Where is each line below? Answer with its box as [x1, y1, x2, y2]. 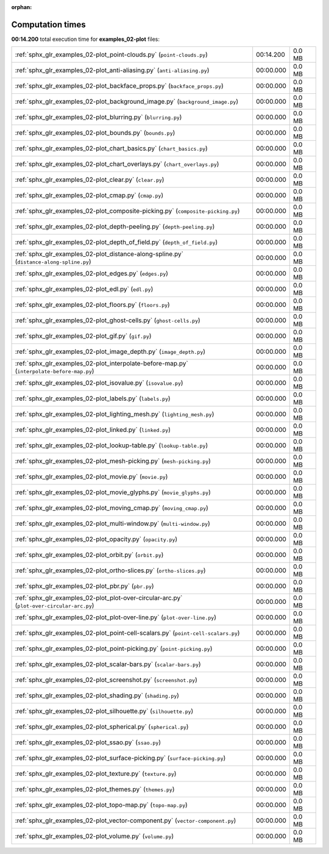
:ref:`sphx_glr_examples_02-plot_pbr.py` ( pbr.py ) [15, 582, 155, 590]
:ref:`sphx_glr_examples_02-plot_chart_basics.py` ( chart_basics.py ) [15, 144, 208, 152]
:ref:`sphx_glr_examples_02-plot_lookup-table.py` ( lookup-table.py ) [15, 441, 208, 450]
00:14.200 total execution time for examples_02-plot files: [11, 35, 160, 43]
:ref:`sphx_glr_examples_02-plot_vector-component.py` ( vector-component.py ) [15, 816, 236, 825]
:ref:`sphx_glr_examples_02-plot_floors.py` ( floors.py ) [15, 301, 170, 309]
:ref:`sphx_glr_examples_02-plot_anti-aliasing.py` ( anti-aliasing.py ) [15, 66, 210, 74]
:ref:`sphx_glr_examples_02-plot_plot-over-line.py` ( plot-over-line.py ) [15, 613, 216, 622]
